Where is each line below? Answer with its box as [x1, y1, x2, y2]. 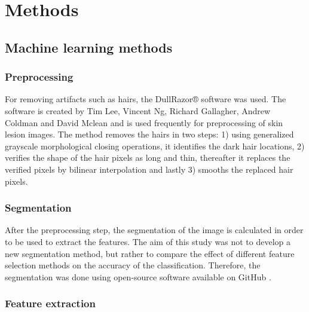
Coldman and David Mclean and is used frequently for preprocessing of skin [5, 116, 283, 129]
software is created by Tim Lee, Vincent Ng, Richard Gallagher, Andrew [5, 104, 271, 117]
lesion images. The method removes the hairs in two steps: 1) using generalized [5, 128, 294, 140]
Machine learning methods [5, 38, 173, 56]
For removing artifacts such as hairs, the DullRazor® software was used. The [5, 93, 286, 105]
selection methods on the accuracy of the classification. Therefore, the [5, 259, 261, 271]
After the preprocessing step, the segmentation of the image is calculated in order [5, 224, 304, 236]
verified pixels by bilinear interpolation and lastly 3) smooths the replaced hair [5, 163, 293, 175]
